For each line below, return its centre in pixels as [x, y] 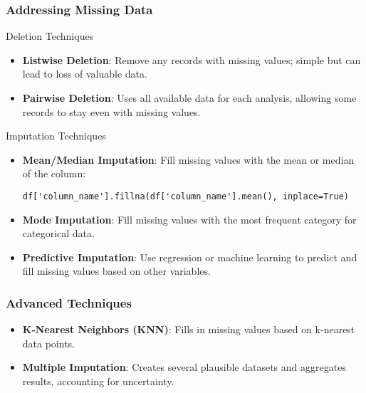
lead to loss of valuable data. [85, 74]
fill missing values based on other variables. [116, 271]
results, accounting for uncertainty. [98, 381]
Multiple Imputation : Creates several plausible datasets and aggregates [184, 367]
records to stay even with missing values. [111, 111]
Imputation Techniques [56, 136]
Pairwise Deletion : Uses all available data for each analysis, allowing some [189, 98]
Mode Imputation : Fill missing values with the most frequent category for [189, 219]
